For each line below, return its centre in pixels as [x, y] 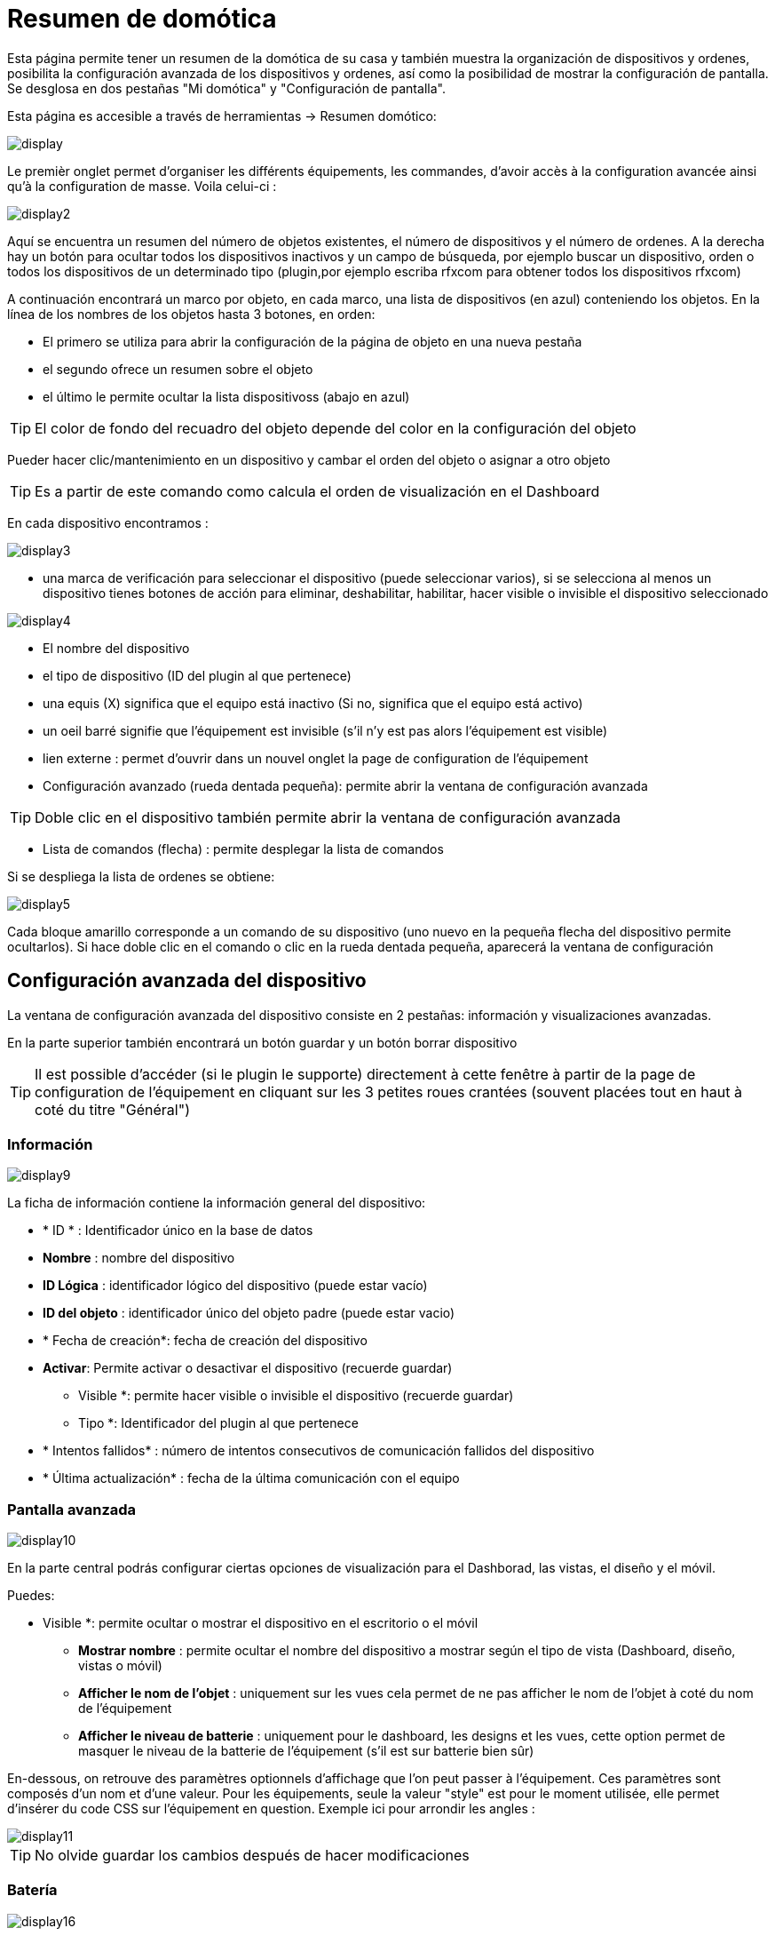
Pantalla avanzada [72, 1509]
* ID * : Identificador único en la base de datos [178, 1231]
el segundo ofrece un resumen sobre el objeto [178, 369]
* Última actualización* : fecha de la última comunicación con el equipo [251, 1478]
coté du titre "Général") [112, 1109]
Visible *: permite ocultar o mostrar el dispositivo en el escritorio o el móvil [261, 1623]
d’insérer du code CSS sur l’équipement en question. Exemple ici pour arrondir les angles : [271, 1809]
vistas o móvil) [120, 1666]
